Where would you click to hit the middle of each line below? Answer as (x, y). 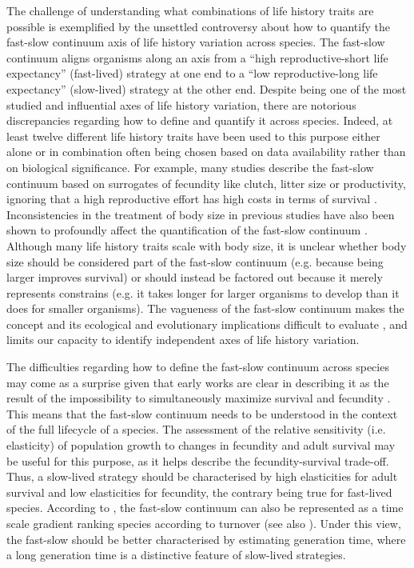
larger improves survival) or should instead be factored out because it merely (195, 277)
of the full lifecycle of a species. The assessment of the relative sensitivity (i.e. (196, 429)
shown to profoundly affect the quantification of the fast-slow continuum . (187, 230)
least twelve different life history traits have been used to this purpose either (193, 136)
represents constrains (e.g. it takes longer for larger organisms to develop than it (203, 292)
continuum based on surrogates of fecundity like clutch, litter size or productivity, (206, 183)
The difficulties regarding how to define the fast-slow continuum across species (198, 367)
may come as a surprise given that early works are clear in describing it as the (198, 382)
